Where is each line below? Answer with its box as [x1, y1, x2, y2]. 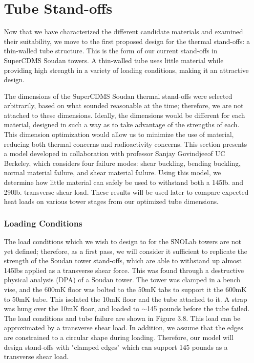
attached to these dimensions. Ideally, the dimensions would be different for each [4, 110, 245, 120]
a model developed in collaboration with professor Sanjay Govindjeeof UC [4, 148, 226, 159]
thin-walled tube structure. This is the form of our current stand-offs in [4, 45, 217, 56]
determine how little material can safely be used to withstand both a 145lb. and [4, 177, 243, 187]
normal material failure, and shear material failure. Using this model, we [4, 167, 221, 178]
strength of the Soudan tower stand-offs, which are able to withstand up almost [4, 255, 242, 266]
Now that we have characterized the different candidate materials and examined [4, 26, 243, 37]
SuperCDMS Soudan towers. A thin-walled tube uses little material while [4, 55, 224, 65]
